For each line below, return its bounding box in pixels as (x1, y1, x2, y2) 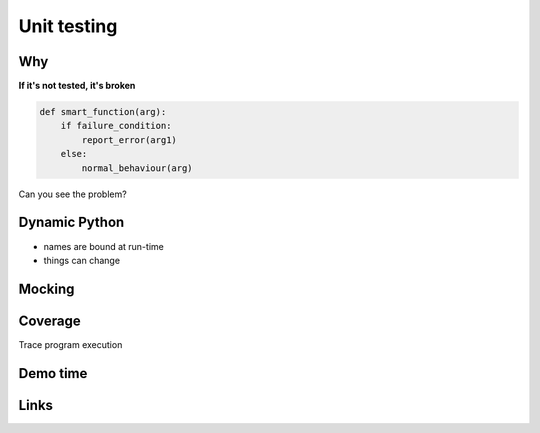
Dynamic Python (18, 214, 125, 231)
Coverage (18, 312, 81, 329)
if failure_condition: (60, 120, 172, 132)
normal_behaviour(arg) (81, 162, 194, 174)
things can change (43, 254, 120, 266)
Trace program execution (18, 338, 123, 350)
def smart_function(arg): (39, 106, 167, 118)
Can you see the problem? (18, 188, 127, 200)
